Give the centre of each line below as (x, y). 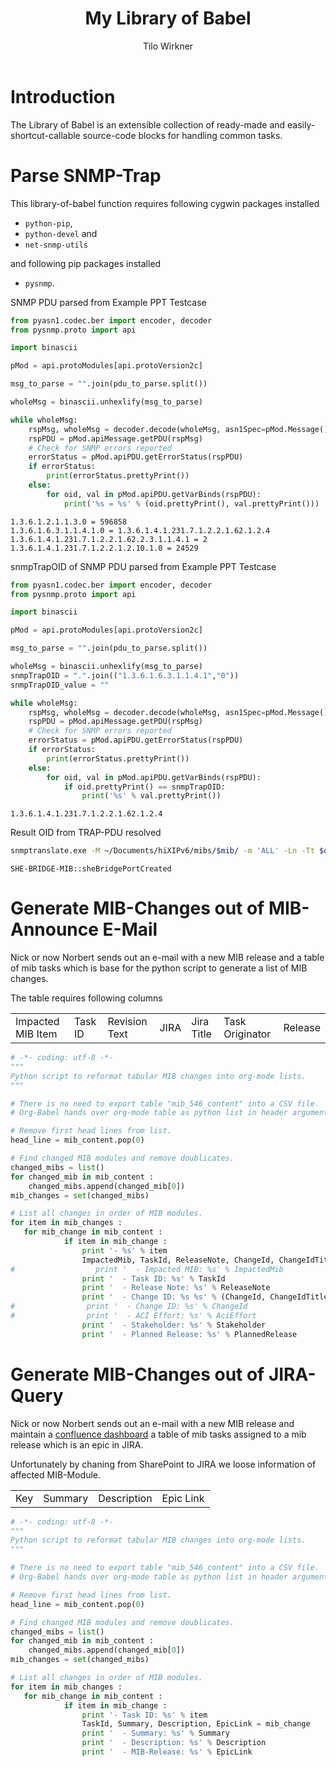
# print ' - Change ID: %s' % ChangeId (129, 1307)
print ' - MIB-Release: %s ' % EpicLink (167, 1752)
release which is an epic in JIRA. (77, 1444)
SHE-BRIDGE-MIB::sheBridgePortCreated (91, 869)
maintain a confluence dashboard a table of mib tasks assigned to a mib (158, 1434)
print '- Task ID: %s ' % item (144, 1715)
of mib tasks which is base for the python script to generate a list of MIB (159, 968)
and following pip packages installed (86, 263)
